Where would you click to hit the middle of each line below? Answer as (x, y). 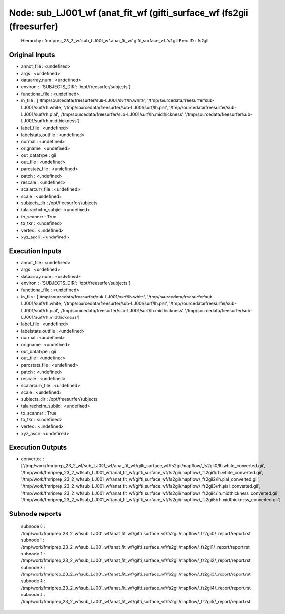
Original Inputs (32, 55)
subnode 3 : (33, 567)
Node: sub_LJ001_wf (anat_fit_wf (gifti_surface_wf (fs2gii (129, 13)
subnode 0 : (33, 526)
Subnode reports (35, 514)
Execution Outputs (38, 447)
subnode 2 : (33, 554)
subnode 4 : (33, 581)
